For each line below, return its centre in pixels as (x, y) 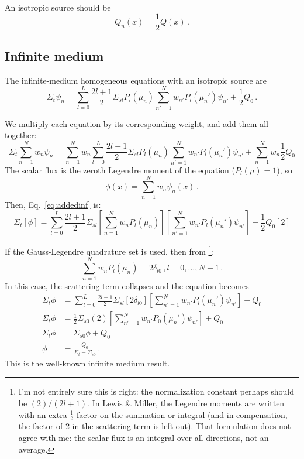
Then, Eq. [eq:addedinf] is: (53, 204)
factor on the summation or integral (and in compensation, (182, 414)
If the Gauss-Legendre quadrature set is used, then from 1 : (110, 250)
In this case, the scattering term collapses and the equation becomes (127, 285)
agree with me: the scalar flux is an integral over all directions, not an (144, 438)
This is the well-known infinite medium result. (87, 363)
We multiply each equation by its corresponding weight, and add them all (137, 123)
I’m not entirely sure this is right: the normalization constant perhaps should (156, 391)
